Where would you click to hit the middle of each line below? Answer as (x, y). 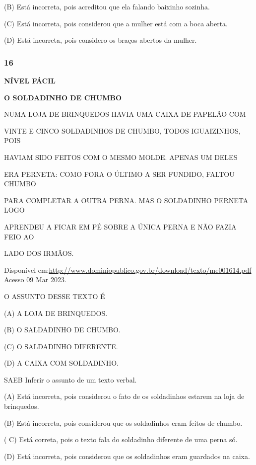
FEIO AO (19, 236)
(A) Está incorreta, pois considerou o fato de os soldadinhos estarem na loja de (124, 396)
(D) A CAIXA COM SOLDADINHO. (61, 363)
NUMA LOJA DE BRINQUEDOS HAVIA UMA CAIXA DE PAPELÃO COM (125, 114)
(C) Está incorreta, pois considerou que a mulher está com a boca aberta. (116, 23)
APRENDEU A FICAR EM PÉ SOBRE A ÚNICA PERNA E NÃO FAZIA (120, 226)
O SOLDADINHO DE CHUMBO (63, 97)
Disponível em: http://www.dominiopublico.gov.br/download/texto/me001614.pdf (128, 270)
